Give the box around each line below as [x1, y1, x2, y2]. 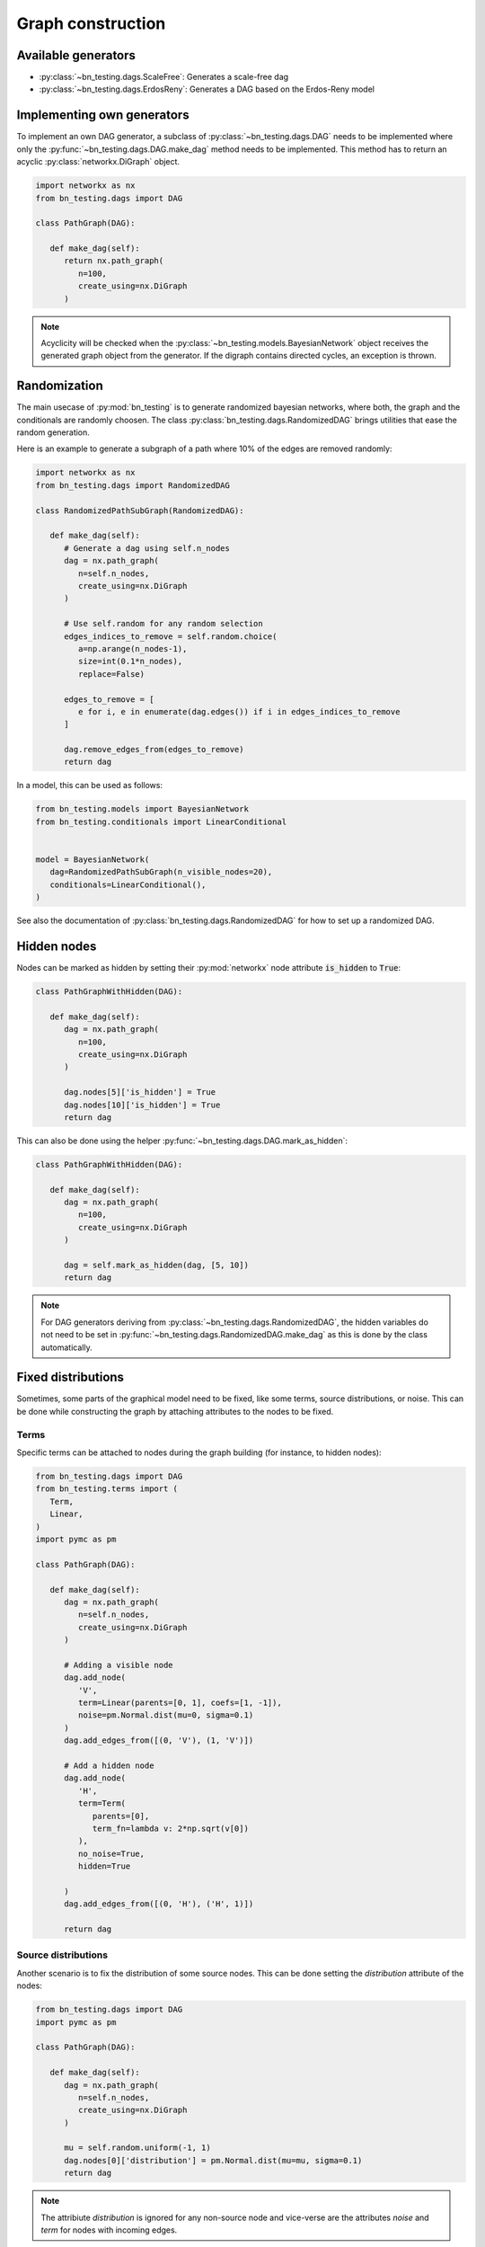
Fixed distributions [16, 1370, 125, 1385]
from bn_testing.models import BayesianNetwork [35, 804, 249, 814]
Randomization [16, 378, 103, 394]
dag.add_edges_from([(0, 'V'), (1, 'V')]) [64, 1736, 254, 1745]
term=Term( [77, 1798, 126, 1808]
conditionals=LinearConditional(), [49, 879, 207, 890]
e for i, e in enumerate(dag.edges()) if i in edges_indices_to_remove [77, 706, 401, 716]
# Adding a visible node [64, 1659, 174, 1670]
